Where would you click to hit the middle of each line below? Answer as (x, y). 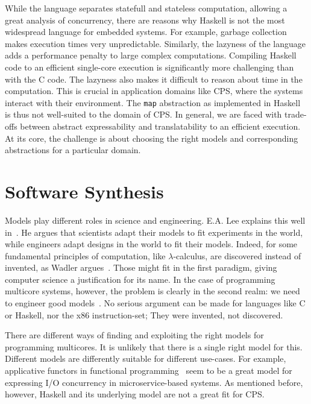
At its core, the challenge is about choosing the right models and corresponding (152, 138)
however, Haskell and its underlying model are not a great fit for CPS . (135, 394)
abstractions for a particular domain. (73, 150)
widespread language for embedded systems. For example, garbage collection (146, 32)
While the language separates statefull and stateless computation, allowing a (146, 8)
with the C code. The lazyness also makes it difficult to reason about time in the (154, 79)
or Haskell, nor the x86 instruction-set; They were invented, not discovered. (144, 314)
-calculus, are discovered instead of (237, 255)
